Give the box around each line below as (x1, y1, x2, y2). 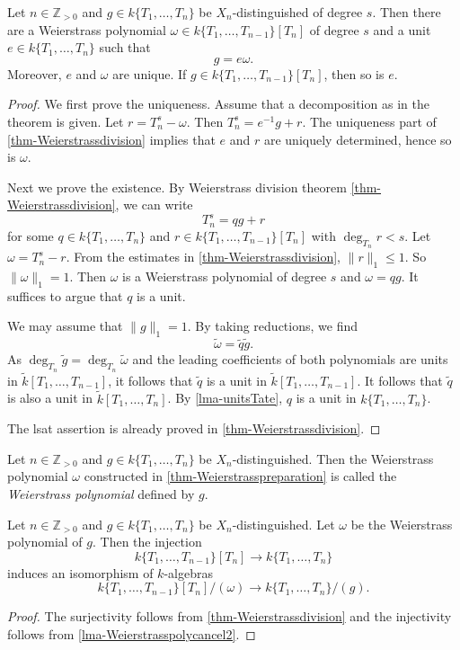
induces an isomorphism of (7, 563, 154, 582)
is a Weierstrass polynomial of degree (122, 266, 327, 285)
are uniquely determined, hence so (263, 129, 452, 148)
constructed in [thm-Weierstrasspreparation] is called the (84, 467, 397, 485)
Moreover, (7, 64, 62, 83)
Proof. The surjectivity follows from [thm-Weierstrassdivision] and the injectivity (7, 607, 452, 626)
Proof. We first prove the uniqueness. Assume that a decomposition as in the (7, 94, 429, 113)
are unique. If (112, 64, 187, 83)
